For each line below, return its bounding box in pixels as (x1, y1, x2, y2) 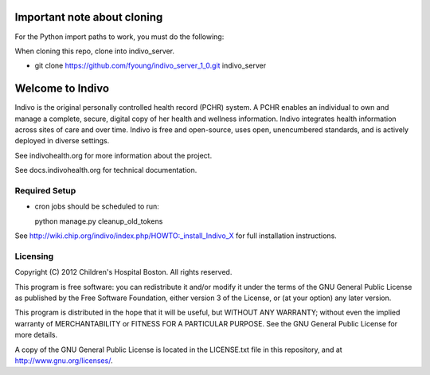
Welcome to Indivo (14, 82, 110, 96)
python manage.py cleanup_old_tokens (34, 216, 163, 226)
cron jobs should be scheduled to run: (34, 201, 159, 211)
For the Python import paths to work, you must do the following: (14, 32, 225, 41)
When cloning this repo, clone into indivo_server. (14, 46, 175, 56)
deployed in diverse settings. (14, 136, 110, 146)
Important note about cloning (14, 10, 163, 24)
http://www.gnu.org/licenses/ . (14, 355, 113, 365)
